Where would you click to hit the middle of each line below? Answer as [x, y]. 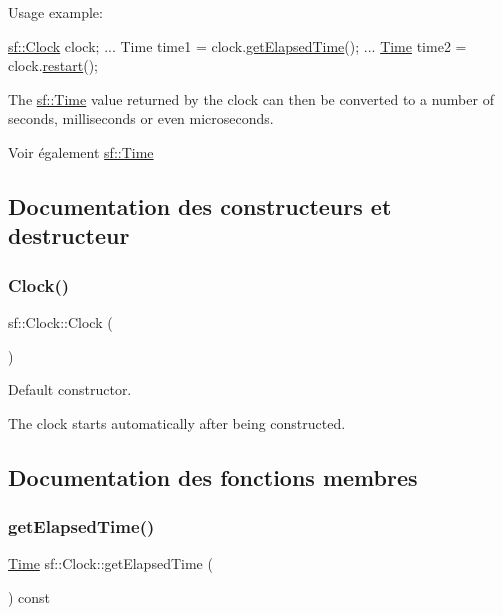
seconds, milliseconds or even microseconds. [141, 118]
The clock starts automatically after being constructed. [177, 422]
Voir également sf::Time [81, 151]
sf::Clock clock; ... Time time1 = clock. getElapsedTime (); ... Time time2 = [237, 45]
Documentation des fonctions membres [213, 476]
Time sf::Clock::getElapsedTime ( [110, 563]
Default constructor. [70, 389]
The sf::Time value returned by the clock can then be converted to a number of [251, 98]
